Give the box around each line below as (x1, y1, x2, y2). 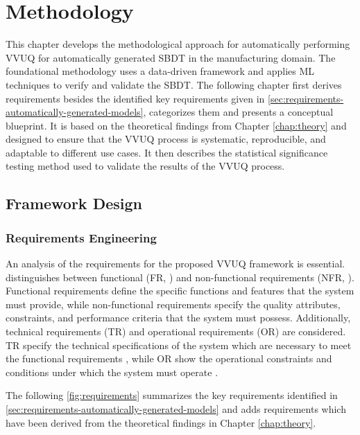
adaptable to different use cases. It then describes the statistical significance (6, 145, 328, 159)
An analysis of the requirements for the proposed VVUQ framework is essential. (6, 256, 345, 271)
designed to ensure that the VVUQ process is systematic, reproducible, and (6, 132, 326, 146)
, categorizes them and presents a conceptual (143, 105, 334, 119)
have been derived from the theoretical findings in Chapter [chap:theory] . (6, 415, 316, 429)
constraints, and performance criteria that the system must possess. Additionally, (6, 310, 351, 325)
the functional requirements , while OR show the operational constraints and (6, 351, 332, 366)
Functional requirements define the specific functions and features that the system (6, 283, 354, 298)
